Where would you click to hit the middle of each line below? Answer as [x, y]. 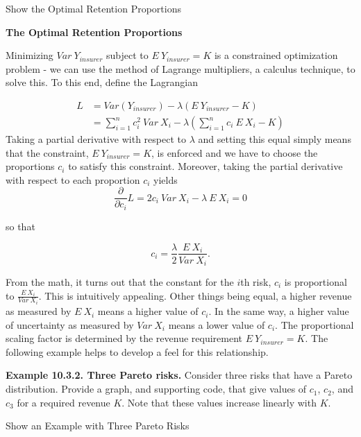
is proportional [316, 282]
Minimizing [30, 55]
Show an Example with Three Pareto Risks [98, 426]
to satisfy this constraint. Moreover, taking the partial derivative [205, 166]
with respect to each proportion [73, 179]
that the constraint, [47, 152]
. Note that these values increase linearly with [219, 402]
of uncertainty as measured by [70, 324]
